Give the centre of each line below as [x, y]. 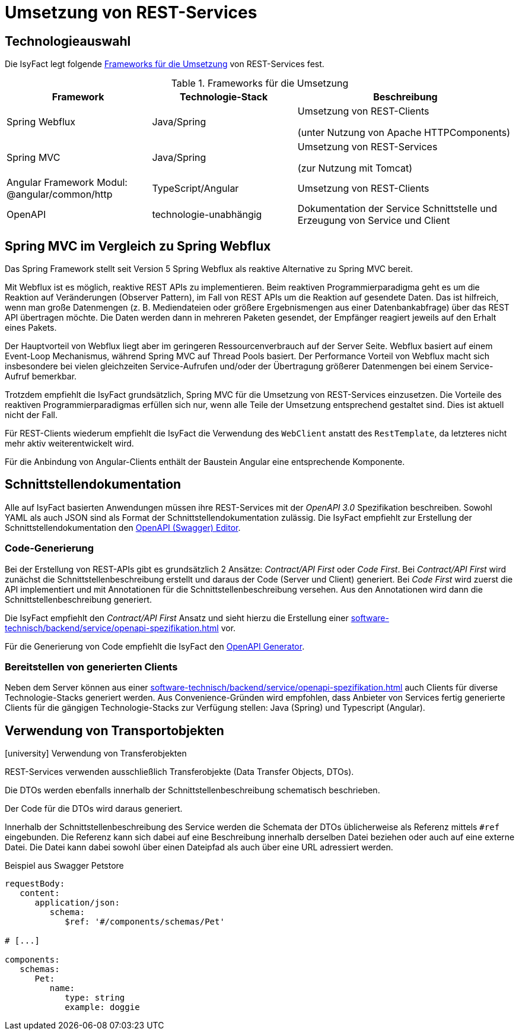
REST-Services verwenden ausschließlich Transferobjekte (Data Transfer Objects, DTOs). [179, 772]
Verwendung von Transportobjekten [114, 730]
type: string [95, 998]
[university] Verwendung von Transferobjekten [96, 754]
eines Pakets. [31, 328]
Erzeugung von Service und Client [374, 221]
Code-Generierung [50, 548]
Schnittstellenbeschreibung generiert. [79, 599]
